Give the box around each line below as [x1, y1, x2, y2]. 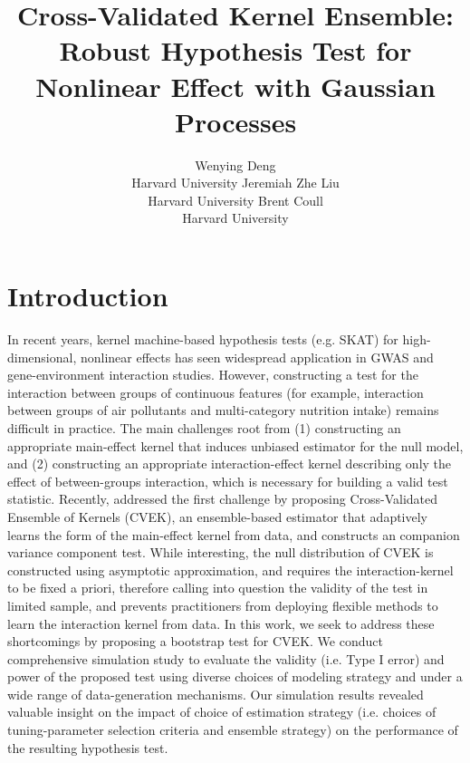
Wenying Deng [195, 155, 276, 174]
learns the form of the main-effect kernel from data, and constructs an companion [7, 525, 460, 544]
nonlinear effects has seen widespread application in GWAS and [80, 347, 434, 366]
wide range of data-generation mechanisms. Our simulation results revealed [7, 684, 424, 703]
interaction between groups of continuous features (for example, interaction [7, 382, 424, 401]
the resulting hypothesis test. [7, 738, 168, 757]
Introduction [7, 277, 168, 314]
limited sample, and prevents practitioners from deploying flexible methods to [7, 595, 438, 614]
